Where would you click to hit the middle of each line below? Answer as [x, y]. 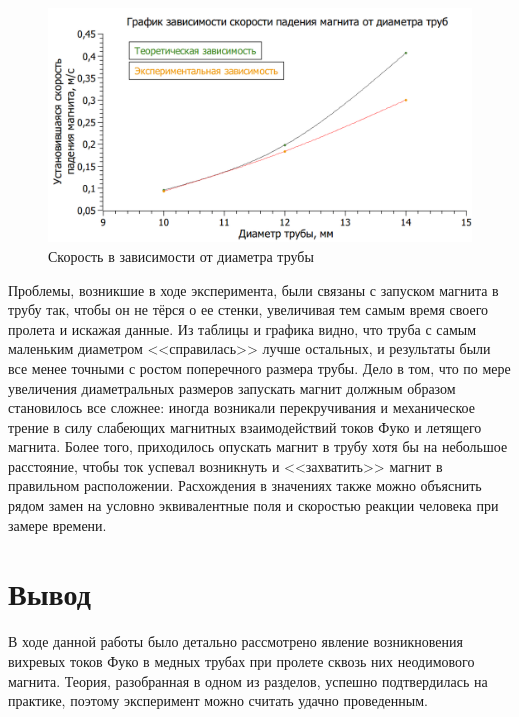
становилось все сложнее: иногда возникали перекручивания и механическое [241, 407]
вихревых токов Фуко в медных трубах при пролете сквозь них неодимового [241, 660]
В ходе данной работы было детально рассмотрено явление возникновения [235, 641]
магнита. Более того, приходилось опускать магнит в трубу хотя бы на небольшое [258, 446]
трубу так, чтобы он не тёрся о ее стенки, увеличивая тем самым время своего [248, 309]
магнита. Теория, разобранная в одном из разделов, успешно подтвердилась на [248, 680]
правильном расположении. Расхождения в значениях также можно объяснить [245, 485]
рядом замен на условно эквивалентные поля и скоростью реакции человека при [253, 505]
